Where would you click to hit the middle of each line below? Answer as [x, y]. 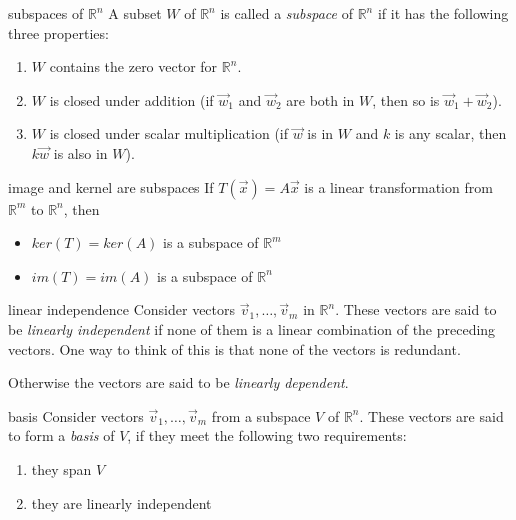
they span [61, 468]
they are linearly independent [121, 502]
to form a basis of [61, 435]
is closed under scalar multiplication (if [168, 133]
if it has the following [443, 13]
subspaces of [46, 13]
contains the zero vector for [133, 66]
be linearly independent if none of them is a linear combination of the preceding [252, 328]
